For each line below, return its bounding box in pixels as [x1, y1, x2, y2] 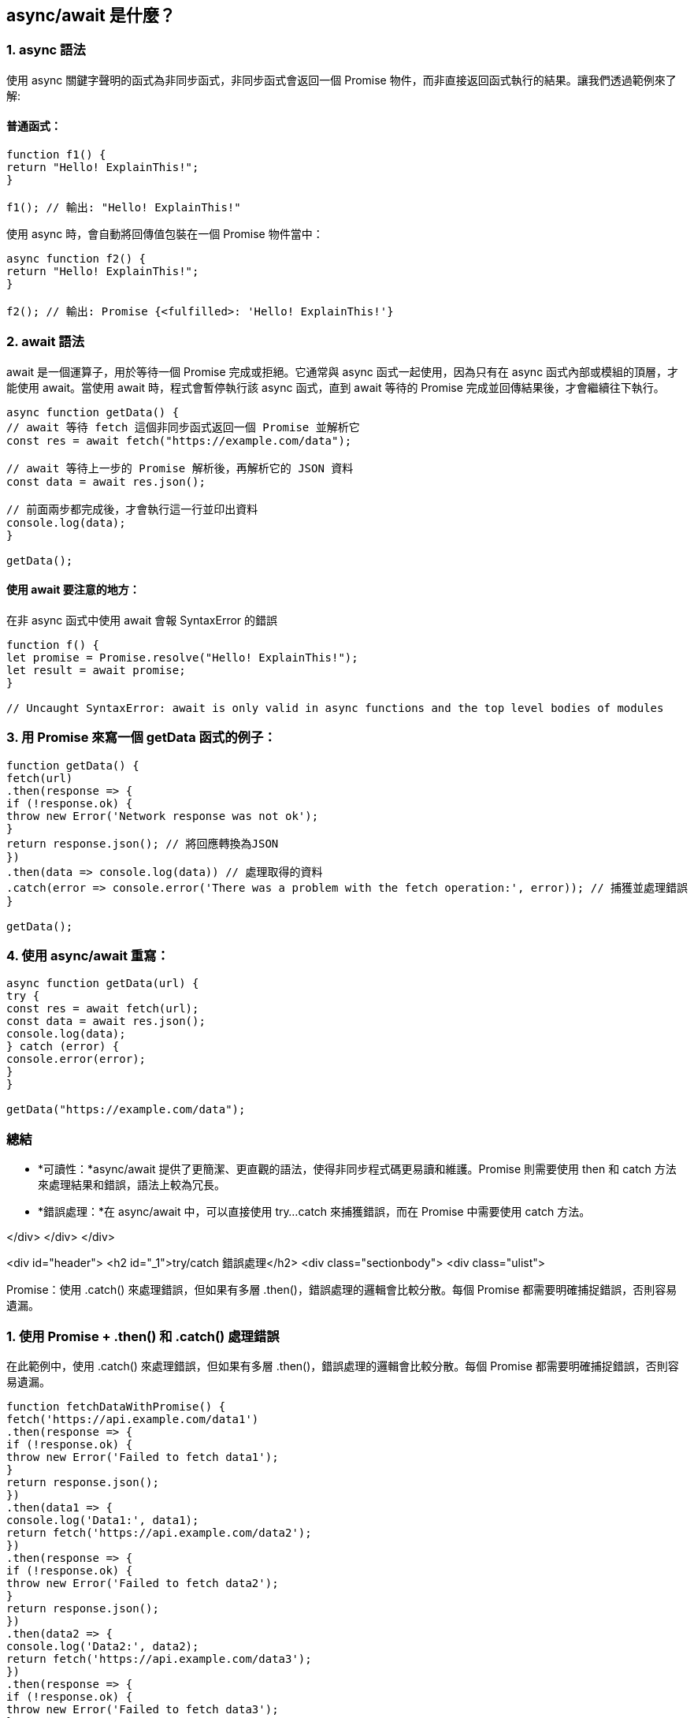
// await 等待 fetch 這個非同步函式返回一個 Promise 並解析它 [6, 420, 360, 434]
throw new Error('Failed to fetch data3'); [6, 1702, 279, 1716]
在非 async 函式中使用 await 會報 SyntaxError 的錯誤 [6, 613, 278, 627]
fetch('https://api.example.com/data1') [6, 1412, 259, 1425]
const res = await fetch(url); [6, 1002, 199, 1016]
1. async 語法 [6, 42, 86, 58]
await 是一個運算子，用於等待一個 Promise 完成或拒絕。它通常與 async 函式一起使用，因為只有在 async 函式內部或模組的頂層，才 [6, 364, 679, 378]
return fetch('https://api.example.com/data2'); [6, 1526, 312, 1539]
